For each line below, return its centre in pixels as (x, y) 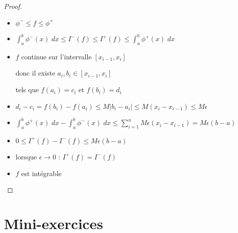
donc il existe (35, 73)
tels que (27, 90)
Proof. (13, 6)
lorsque (26, 156)
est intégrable (41, 173)
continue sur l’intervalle (56, 56)
